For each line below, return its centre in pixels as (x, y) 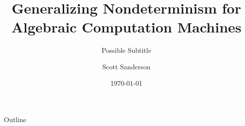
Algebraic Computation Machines (126, 27)
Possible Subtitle (126, 50)
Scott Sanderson (126, 66)
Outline (15, 119)
